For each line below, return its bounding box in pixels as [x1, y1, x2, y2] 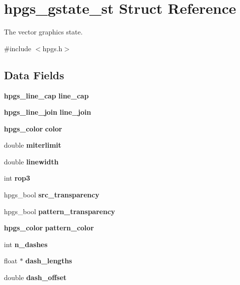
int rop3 [4, 173, 31, 183]
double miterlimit [4, 140, 62, 150]
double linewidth [4, 156, 59, 166]
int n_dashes [4, 239, 48, 249]
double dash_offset [4, 272, 67, 283]
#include [4, 43, 32, 53]
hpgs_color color [4, 123, 62, 133]
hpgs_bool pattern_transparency [4, 206, 115, 216]
